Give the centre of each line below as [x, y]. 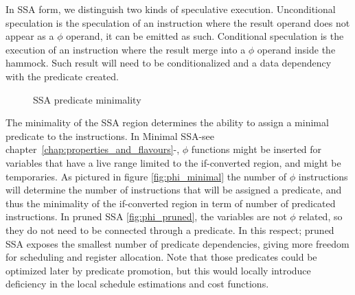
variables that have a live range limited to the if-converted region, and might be [173, 162]
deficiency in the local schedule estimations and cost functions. [137, 284]
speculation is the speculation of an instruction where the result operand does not [178, 22]
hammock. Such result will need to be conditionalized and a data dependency [169, 63]
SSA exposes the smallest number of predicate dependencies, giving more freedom [177, 243]
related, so [321, 216]
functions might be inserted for [256, 149]
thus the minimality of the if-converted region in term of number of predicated [171, 203]
